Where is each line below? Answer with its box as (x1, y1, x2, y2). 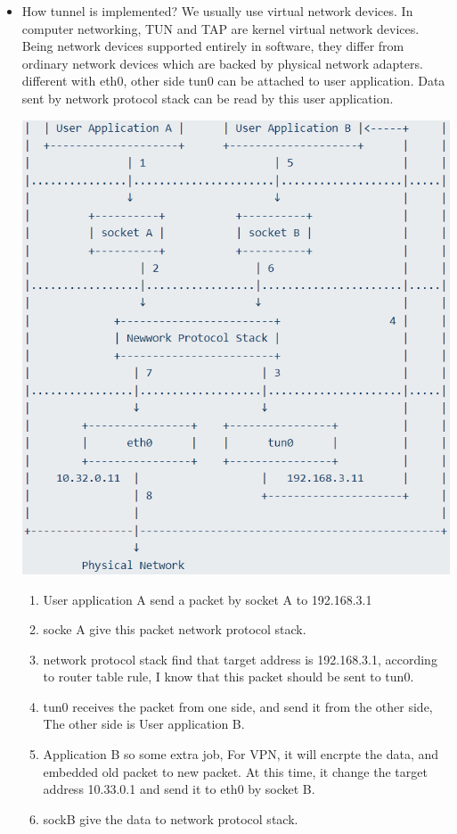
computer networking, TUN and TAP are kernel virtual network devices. (21, 19, 420, 37)
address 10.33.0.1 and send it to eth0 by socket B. (43, 780, 315, 798)
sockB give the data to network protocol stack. (43, 809, 298, 828)
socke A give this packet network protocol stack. (43, 620, 306, 639)
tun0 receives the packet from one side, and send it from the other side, (43, 697, 433, 715)
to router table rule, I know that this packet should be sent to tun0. (43, 667, 414, 686)
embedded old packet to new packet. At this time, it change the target (43, 762, 428, 780)
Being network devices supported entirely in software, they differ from (21, 37, 404, 55)
